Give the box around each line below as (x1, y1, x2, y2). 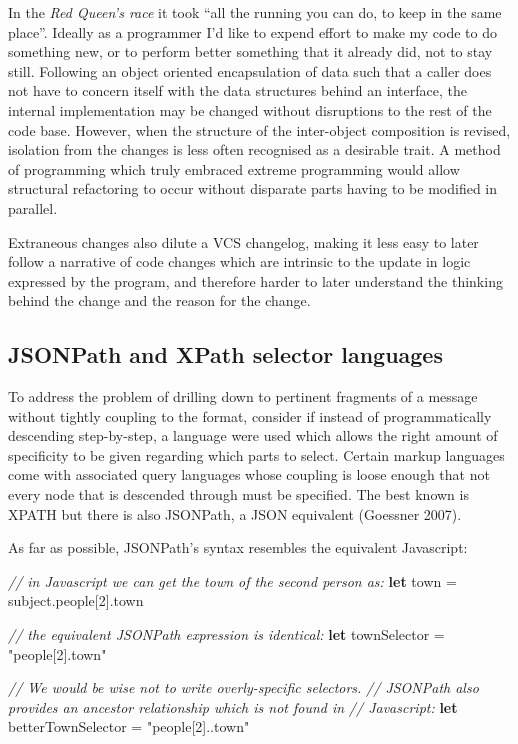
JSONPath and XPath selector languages (8, 339, 443, 370)
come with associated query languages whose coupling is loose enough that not (8, 464, 490, 485)
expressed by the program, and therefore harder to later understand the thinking (8, 270, 503, 291)
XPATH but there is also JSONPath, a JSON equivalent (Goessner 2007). (8, 503, 462, 524)
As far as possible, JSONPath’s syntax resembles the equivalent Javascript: (8, 537, 468, 558)
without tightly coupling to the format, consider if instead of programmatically (8, 405, 492, 426)
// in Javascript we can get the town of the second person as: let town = (8, 570, 457, 591)
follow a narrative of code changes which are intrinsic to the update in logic (8, 251, 471, 272)
